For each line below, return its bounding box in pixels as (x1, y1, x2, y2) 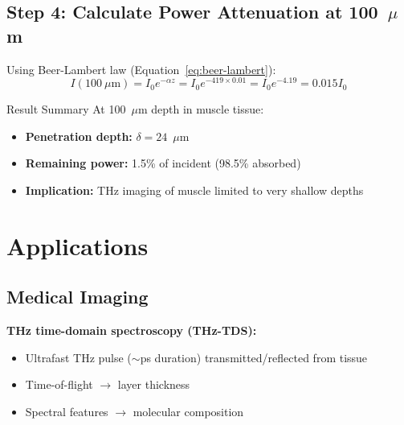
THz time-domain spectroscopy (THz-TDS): (6, 322, 257, 339)
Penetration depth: (25, 127, 133, 144)
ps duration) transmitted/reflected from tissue (140, 349, 368, 365)
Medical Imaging (6, 284, 149, 309)
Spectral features (25, 403, 108, 419)
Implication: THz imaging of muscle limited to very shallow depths (25, 182, 364, 199)
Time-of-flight (25, 376, 93, 393)
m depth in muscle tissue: (137, 101, 264, 118)
